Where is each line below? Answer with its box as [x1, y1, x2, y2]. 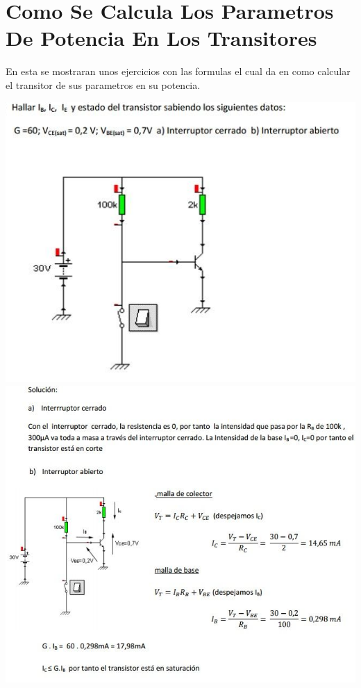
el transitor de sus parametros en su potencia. [6, 77, 201, 92]
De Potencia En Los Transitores [6, 24, 317, 52]
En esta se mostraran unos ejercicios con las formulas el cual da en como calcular [6, 64, 351, 79]
